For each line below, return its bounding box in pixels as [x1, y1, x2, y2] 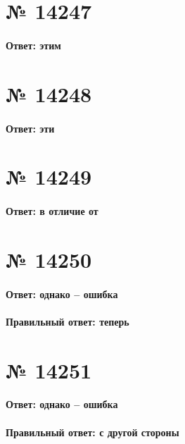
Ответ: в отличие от [6, 204, 98, 218]
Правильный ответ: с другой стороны [6, 424, 179, 439]
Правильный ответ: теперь [6, 314, 129, 328]
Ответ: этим [6, 37, 61, 52]
